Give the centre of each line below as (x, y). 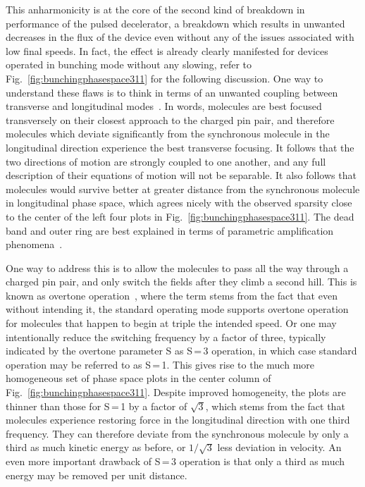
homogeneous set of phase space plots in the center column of (138, 378)
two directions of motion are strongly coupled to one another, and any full (166, 161)
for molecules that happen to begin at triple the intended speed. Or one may (171, 323)
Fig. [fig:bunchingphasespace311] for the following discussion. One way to (165, 78)
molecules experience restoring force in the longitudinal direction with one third (178, 420)
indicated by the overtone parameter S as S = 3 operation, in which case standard (181, 351)
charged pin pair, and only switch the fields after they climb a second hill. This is (181, 282)
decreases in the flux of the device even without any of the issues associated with (180, 37)
